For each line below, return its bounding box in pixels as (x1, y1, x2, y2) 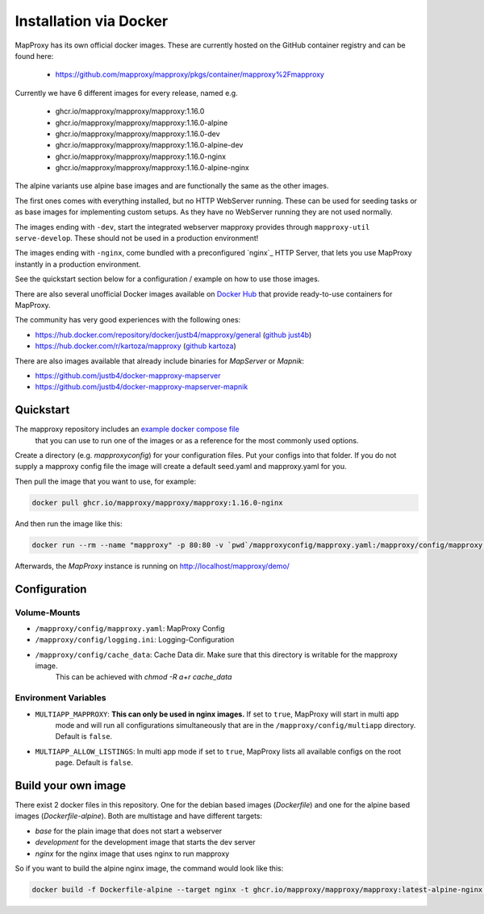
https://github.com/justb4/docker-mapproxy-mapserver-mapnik (35, 382, 248, 392)
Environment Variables (15, 692, 106, 704)
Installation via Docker (15, 12, 169, 30)
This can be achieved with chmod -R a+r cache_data (55, 672, 232, 682)
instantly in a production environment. (15, 259, 141, 269)
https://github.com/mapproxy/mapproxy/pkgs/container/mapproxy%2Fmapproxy (55, 69, 324, 80)
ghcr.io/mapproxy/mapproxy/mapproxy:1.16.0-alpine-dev (55, 140, 244, 150)
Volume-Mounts (15, 607, 81, 618)
